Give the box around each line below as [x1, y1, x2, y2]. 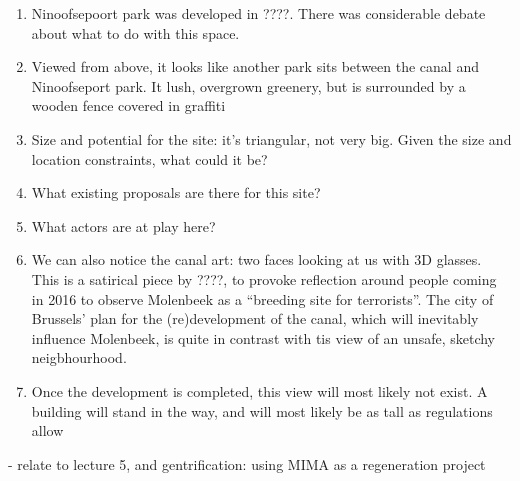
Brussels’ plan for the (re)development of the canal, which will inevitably [31, 308, 479, 329]
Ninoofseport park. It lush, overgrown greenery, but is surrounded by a [31, 75, 466, 96]
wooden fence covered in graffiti [31, 95, 226, 116]
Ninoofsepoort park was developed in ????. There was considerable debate [31, 3, 486, 23]
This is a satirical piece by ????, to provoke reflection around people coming [31, 268, 497, 289]
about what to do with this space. [31, 22, 240, 43]
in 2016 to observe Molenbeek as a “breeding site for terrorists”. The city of [31, 288, 494, 309]
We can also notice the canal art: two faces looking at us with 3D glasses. [31, 249, 482, 270]
